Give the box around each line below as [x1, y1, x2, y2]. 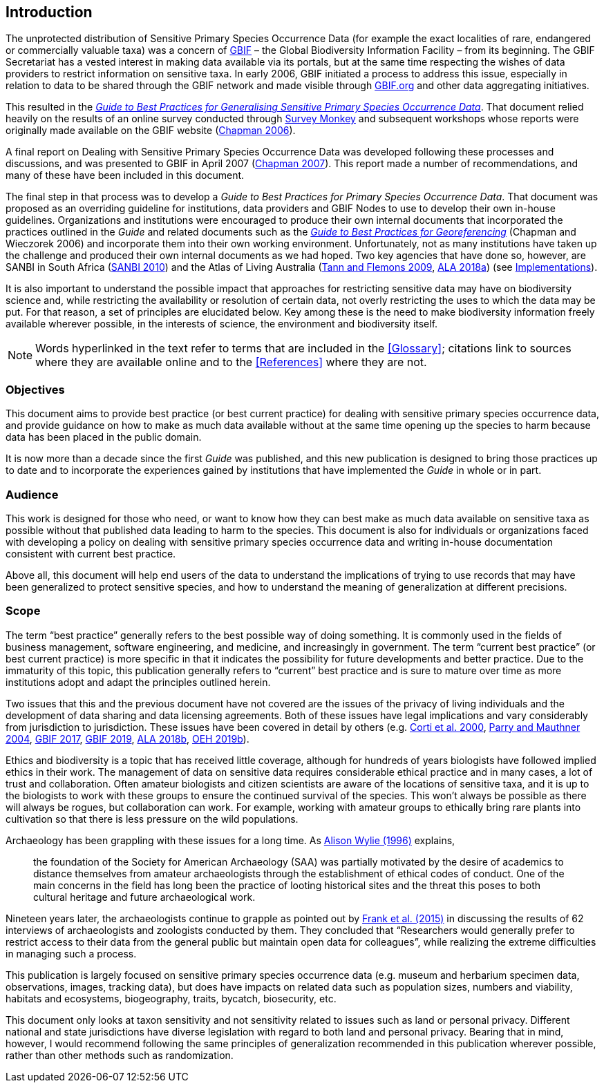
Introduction [6, 3, 93, 21]
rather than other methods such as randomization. [6, 1049, 234, 1061]
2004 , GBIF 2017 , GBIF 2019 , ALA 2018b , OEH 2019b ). [6, 732, 249, 745]
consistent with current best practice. [6, 547, 176, 560]
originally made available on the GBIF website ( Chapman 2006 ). [6, 124, 296, 137]
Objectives [6, 382, 65, 397]
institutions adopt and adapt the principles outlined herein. [6, 676, 271, 688]
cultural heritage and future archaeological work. [33, 890, 256, 903]
